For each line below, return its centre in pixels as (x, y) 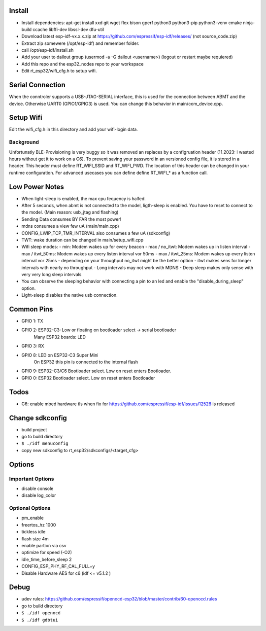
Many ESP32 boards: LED (60, 337)
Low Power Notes (36, 187)
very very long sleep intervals (51, 274)
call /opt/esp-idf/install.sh (48, 50)
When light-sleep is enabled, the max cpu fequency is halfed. (84, 198)
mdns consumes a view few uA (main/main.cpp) (70, 226)
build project (34, 429)
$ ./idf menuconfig (45, 443)
